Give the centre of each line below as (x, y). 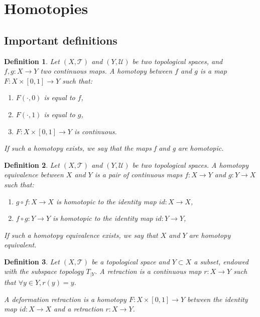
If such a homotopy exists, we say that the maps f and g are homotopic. (114, 148)
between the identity (218, 299)
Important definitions (61, 40)
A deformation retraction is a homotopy (65, 299)
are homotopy (210, 235)
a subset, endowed (221, 261)
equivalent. (20, 245)
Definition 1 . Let (32, 61)
